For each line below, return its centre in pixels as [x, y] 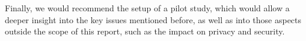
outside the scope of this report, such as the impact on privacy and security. [145, 31]
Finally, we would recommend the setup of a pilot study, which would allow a [147, 8]
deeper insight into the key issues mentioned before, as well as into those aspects [153, 19]
